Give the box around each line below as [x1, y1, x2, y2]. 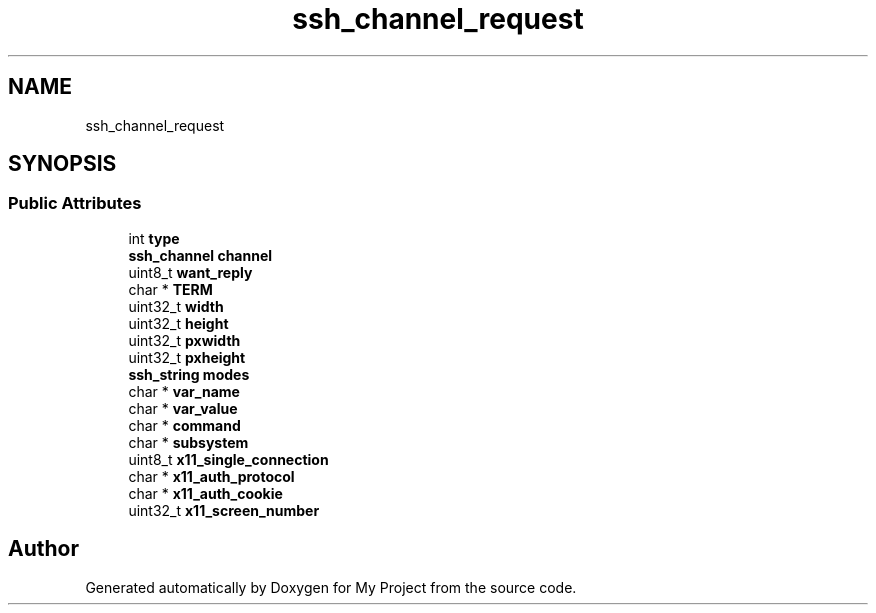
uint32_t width [128, 297, 224, 315]
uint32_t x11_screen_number [128, 501, 320, 519]
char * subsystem [128, 433, 249, 451]
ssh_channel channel [128, 246, 273, 264]
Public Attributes [8, 193, 142, 214]
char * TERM [128, 280, 213, 298]
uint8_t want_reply [128, 263, 253, 281]
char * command [128, 416, 241, 434]
